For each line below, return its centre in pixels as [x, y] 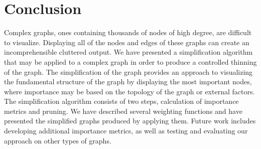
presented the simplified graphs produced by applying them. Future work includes [130, 121]
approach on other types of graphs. [58, 140]
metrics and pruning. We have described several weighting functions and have [123, 111]
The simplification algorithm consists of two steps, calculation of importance [121, 101]
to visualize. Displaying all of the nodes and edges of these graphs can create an [127, 42]
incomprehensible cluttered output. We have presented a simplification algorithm [128, 52]
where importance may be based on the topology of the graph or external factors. [129, 91]
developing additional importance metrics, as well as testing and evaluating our [126, 131]
